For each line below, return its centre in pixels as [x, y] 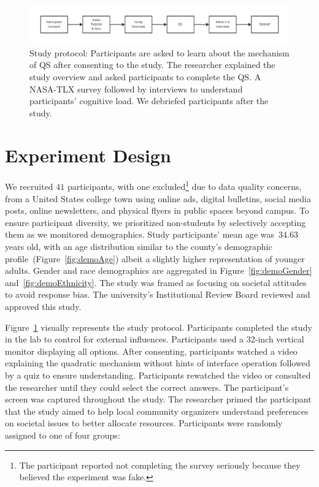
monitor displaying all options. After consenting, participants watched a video [151, 351]
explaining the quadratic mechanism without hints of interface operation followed [158, 363]
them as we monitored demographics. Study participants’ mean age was [140, 234]
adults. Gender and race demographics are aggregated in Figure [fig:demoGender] [159, 270]
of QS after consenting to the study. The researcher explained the [152, 65]
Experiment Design [88, 155]
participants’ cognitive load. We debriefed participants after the [149, 101]
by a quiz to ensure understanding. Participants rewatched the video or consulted [158, 375]
